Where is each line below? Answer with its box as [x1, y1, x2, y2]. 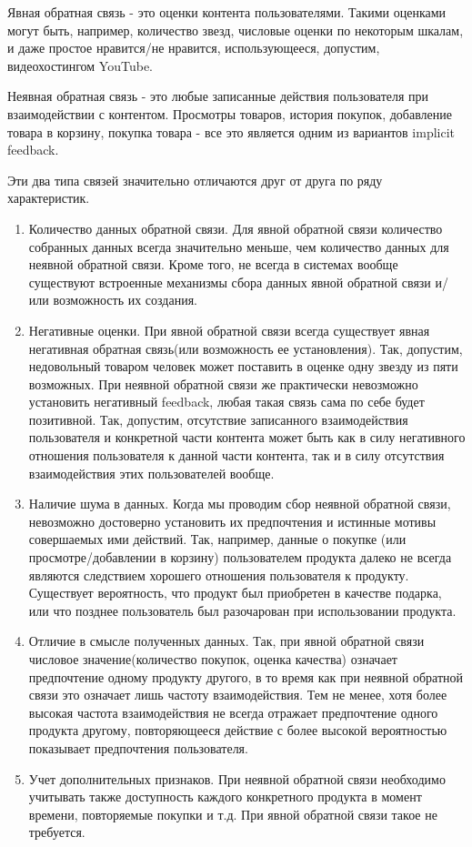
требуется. [28, 822, 85, 842]
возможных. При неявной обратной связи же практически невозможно [28, 374, 418, 393]
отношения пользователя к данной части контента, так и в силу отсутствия [28, 446, 445, 465]
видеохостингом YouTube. [7, 55, 154, 75]
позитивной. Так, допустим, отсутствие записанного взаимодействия [28, 409, 408, 429]
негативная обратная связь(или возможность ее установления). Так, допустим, [28, 338, 463, 358]
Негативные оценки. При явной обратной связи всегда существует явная [28, 320, 430, 339]
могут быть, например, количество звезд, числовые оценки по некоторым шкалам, [7, 20, 464, 39]
